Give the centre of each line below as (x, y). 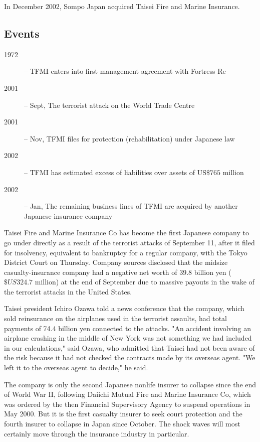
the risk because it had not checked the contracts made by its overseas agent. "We (130, 357)
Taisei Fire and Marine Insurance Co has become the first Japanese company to (126, 233)
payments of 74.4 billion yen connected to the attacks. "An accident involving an (128, 328)
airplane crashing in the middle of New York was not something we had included (128, 338)
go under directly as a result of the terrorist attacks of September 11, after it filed (129, 242)
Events (22, 33)
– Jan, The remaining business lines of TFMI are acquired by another (131, 206)
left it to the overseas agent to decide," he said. (76, 367)
